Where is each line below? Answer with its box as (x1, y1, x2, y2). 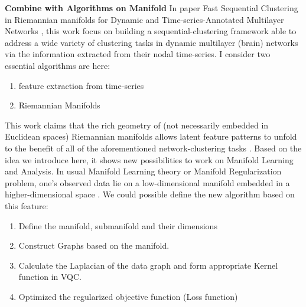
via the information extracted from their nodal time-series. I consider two (5, 48, 271, 60)
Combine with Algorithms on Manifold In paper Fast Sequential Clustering (5, 2, 298, 14)
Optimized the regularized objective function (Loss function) (18, 290, 238, 302)
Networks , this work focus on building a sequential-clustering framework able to (5, 25, 297, 37)
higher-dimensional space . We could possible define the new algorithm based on (5, 188, 295, 200)
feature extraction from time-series (18, 79, 144, 91)
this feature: (5, 199, 48, 212)
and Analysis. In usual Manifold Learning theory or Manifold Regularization (5, 165, 282, 177)
